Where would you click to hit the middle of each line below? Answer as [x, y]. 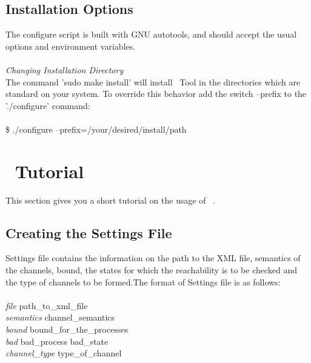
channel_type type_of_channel [64, 353]
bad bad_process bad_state [57, 341]
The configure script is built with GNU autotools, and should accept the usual [151, 34]
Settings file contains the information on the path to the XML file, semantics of [153, 258]
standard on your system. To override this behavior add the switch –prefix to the [156, 94]
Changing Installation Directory [65, 69]
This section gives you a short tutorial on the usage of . [111, 200]
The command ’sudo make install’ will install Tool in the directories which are [153, 82]
